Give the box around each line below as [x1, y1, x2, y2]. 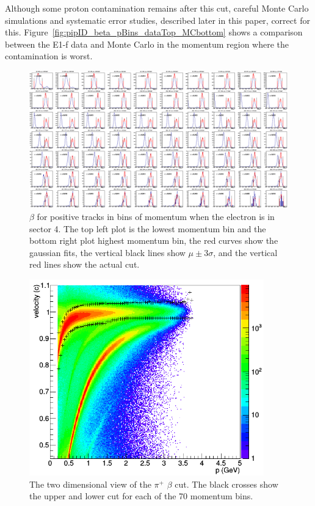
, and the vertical [213, 246, 278, 258]
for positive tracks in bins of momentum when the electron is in [37, 210, 275, 222]
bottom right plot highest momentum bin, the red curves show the [29, 234, 278, 247]
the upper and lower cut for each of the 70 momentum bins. [29, 490, 253, 502]
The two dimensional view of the [29, 477, 151, 490]
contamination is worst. [5, 50, 93, 62]
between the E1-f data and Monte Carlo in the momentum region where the [5, 37, 289, 50]
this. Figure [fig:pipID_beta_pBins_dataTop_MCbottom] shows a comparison [5, 26, 303, 38]
